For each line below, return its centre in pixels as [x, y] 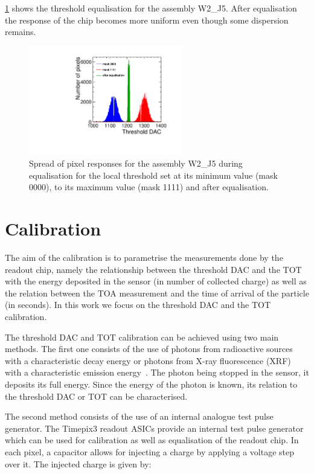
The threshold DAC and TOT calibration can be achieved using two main [142, 337]
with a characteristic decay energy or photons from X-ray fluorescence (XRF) [148, 360]
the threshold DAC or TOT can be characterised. [96, 396]
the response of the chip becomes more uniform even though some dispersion [147, 20]
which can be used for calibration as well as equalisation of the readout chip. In [152, 440]
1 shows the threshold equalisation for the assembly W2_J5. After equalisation [151, 8]
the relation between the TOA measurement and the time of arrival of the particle [157, 293]
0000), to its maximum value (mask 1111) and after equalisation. [149, 187]
